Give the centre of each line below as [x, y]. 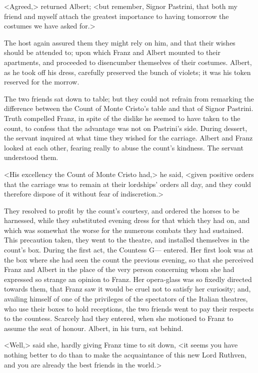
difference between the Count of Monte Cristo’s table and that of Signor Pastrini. [129, 108]
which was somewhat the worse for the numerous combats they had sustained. [124, 230]
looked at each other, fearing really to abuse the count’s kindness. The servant [124, 147]
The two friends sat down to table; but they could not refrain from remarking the [129, 98]
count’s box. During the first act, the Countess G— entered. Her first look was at [129, 250]
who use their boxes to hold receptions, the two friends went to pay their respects [129, 308]
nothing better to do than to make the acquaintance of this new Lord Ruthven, [125, 354]
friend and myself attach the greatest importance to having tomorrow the [116, 16]
